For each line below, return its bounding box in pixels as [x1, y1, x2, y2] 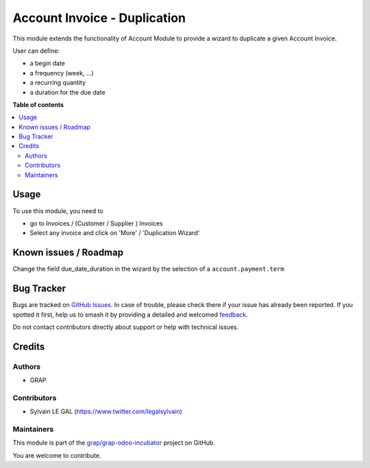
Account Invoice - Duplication [12, 10, 186, 25]
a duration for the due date [29, 88, 106, 96]
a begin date [29, 59, 65, 68]
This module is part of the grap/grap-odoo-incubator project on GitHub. [12, 439, 216, 447]
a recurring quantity [29, 79, 86, 87]
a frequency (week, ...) [29, 69, 94, 77]
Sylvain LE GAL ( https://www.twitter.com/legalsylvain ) [29, 408, 183, 416]
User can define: [12, 47, 60, 55]
